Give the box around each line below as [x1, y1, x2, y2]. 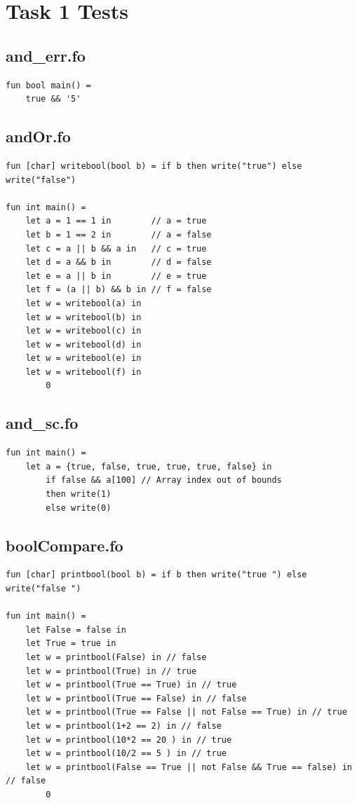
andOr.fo [6, 125, 71, 147]
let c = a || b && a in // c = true [25, 243, 207, 254]
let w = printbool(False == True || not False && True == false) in [25, 762, 352, 772]
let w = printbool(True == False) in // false [25, 693, 247, 704]
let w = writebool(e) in [25, 353, 142, 364]
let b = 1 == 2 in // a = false [25, 229, 212, 240]
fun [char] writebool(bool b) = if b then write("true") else [6, 160, 302, 171]
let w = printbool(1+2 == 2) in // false [25, 720, 222, 731]
